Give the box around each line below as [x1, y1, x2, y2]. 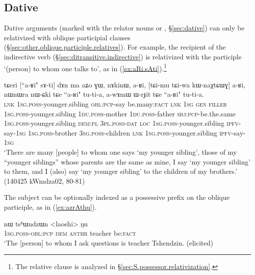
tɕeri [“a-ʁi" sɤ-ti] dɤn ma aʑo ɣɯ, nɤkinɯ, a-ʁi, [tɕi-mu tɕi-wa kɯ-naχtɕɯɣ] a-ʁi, [4, 79, 245, 89]
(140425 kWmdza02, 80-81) [4, 175, 85, 186]
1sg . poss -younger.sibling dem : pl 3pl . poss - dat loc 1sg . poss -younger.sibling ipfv [4, 118, 239, 128]
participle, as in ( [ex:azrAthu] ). [4, 201, 97, 212]
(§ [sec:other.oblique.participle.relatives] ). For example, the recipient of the [4, 42, 226, 52]
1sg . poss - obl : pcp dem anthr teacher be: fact [4, 228, 136, 238]
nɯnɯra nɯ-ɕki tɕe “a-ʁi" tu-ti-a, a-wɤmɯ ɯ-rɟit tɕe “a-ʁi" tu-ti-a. [4, 89, 204, 99]
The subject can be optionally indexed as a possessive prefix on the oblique [4, 192, 230, 202]
